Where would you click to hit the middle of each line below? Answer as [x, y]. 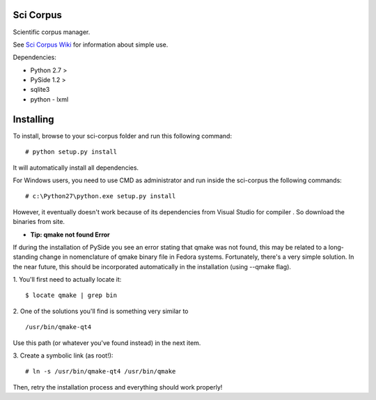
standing [25, 257]
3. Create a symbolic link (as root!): [63, 355]
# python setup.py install [71, 152]
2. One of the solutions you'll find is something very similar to [101, 311]
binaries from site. [39, 222]
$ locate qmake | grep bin [71, 295]
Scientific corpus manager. [52, 32]
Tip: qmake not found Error [70, 234]
